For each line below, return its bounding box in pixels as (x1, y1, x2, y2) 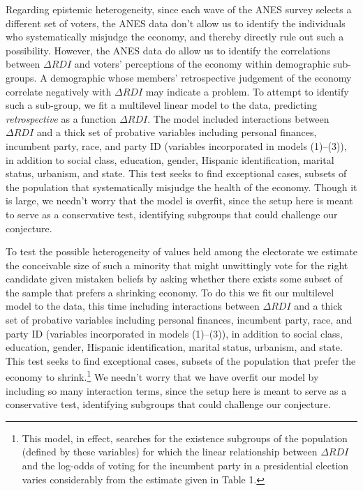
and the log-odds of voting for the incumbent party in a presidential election (22, 458, 349, 473)
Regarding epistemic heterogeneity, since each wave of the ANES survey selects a (6, 2, 352, 16)
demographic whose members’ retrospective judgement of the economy (50, 70, 352, 84)
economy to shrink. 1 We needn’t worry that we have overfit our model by (6, 368, 319, 384)
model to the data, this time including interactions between (6, 299, 260, 313)
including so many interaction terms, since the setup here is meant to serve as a (6, 383, 347, 398)
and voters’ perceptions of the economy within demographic (74, 56, 330, 71)
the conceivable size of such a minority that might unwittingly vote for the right (6, 257, 348, 272)
